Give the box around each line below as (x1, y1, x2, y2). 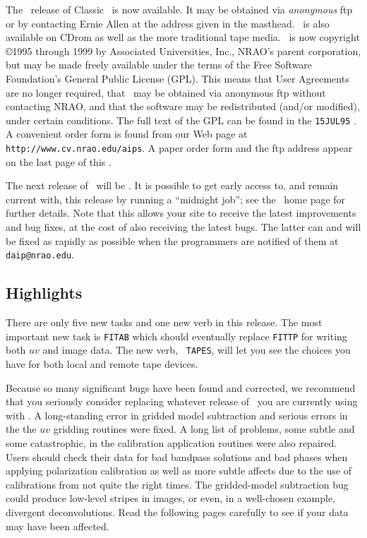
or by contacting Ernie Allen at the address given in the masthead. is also (6, 16, 330, 30)
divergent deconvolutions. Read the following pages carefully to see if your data (6, 504, 349, 519)
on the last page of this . (6, 154, 112, 169)
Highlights (6, 282, 83, 304)
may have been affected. (6, 518, 109, 533)
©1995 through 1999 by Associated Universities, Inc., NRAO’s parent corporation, (6, 43, 361, 58)
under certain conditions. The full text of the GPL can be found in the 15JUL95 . (6, 112, 356, 127)
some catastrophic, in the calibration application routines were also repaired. (6, 435, 337, 450)
